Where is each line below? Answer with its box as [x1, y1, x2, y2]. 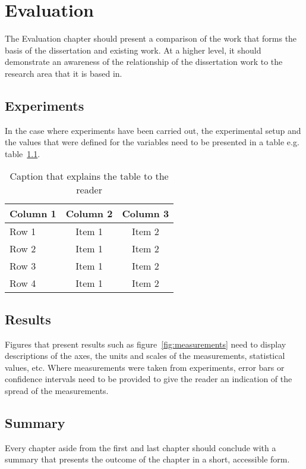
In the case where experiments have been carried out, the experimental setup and [5, 124, 301, 136]
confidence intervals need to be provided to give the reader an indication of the [5, 373, 292, 385]
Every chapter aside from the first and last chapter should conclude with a [5, 441, 276, 454]
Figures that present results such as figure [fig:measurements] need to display [5, 337, 286, 350]
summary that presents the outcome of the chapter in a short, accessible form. [5, 453, 290, 465]
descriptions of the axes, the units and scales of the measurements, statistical [5, 349, 285, 362]
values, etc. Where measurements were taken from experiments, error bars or [5, 361, 285, 373]
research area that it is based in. [5, 67, 122, 79]
